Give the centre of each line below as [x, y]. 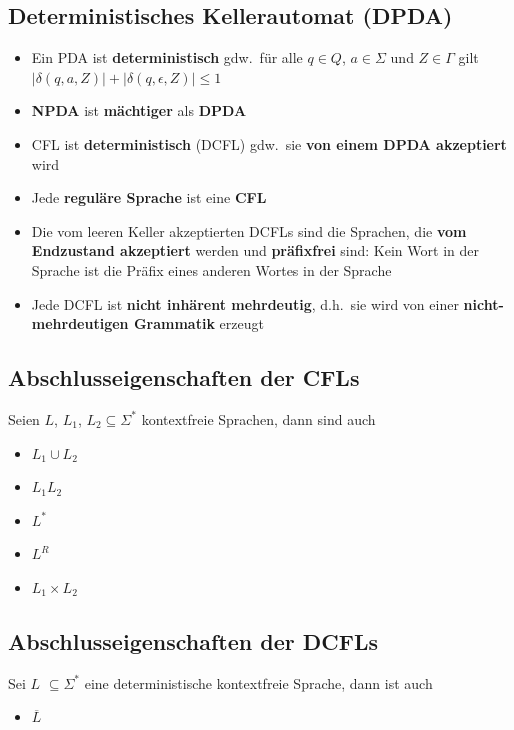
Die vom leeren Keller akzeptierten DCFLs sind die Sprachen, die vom [249, 230]
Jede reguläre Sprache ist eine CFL [149, 197]
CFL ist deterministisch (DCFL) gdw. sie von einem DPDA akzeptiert [269, 143]
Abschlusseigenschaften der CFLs [184, 377]
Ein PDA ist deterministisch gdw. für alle [167, 57]
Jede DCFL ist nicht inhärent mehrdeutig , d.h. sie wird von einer [245, 303]
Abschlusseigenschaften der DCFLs [193, 640]
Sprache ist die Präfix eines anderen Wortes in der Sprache [211, 269]
